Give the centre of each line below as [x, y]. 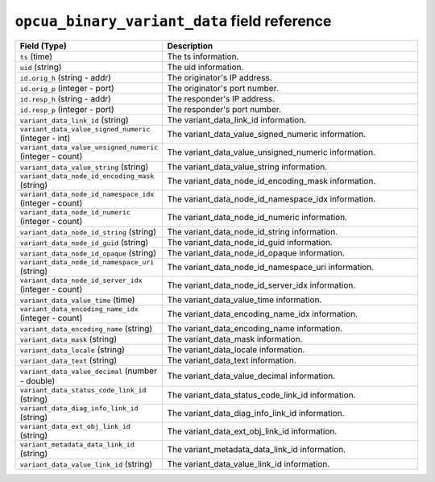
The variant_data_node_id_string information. [253, 231]
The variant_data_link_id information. [236, 119]
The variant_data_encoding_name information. [255, 328]
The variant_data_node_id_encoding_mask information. [271, 181]
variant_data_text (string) [68, 360]
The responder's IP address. [221, 98]
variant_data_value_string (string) [84, 167]
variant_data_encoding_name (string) [86, 328]
